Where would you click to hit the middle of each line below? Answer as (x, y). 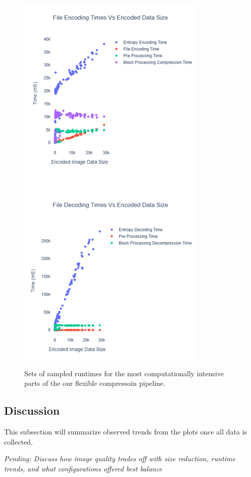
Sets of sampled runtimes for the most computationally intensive (124, 373)
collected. (18, 441)
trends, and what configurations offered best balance (83, 468)
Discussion (32, 410)
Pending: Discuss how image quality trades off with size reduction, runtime (120, 459)
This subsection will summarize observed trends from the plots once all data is (126, 431)
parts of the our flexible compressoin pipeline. (95, 383)
